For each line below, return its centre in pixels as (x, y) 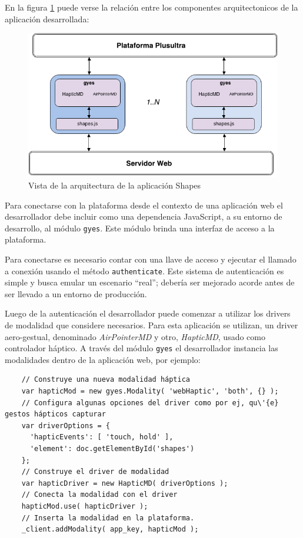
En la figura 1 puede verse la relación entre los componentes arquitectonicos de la (151, 7)
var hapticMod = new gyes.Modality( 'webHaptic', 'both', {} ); (150, 391)
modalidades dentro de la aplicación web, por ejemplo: (103, 359)
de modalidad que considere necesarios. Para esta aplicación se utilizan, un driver (151, 325)
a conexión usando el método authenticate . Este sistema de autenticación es (144, 270)
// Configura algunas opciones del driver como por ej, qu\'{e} (150, 403)
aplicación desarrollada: (47, 19)
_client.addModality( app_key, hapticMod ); (110, 529)
